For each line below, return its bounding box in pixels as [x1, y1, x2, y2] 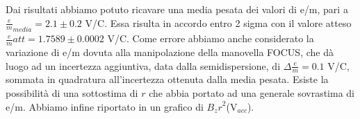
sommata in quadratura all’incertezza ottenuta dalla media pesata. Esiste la [6, 72, 329, 86]
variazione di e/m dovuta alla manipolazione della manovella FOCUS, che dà [6, 45, 334, 59]
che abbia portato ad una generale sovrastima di [149, 86, 354, 100]
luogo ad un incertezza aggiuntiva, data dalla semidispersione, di [6, 58, 281, 73]
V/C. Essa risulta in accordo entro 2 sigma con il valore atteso [85, 15, 352, 30]
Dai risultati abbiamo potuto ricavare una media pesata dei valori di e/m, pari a [6, 2, 348, 16]
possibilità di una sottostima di [6, 86, 138, 100]
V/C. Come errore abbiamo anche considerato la [107, 31, 314, 46]
